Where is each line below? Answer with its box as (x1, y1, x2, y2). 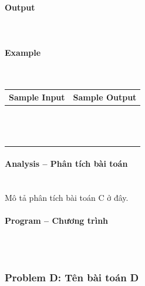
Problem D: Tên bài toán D (5, 270, 139, 284)
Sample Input (9, 91, 65, 103)
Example (5, 46, 41, 58)
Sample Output (73, 91, 137, 103)
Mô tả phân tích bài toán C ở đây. (5, 191, 129, 204)
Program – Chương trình (5, 214, 109, 227)
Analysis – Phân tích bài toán (5, 157, 128, 170)
